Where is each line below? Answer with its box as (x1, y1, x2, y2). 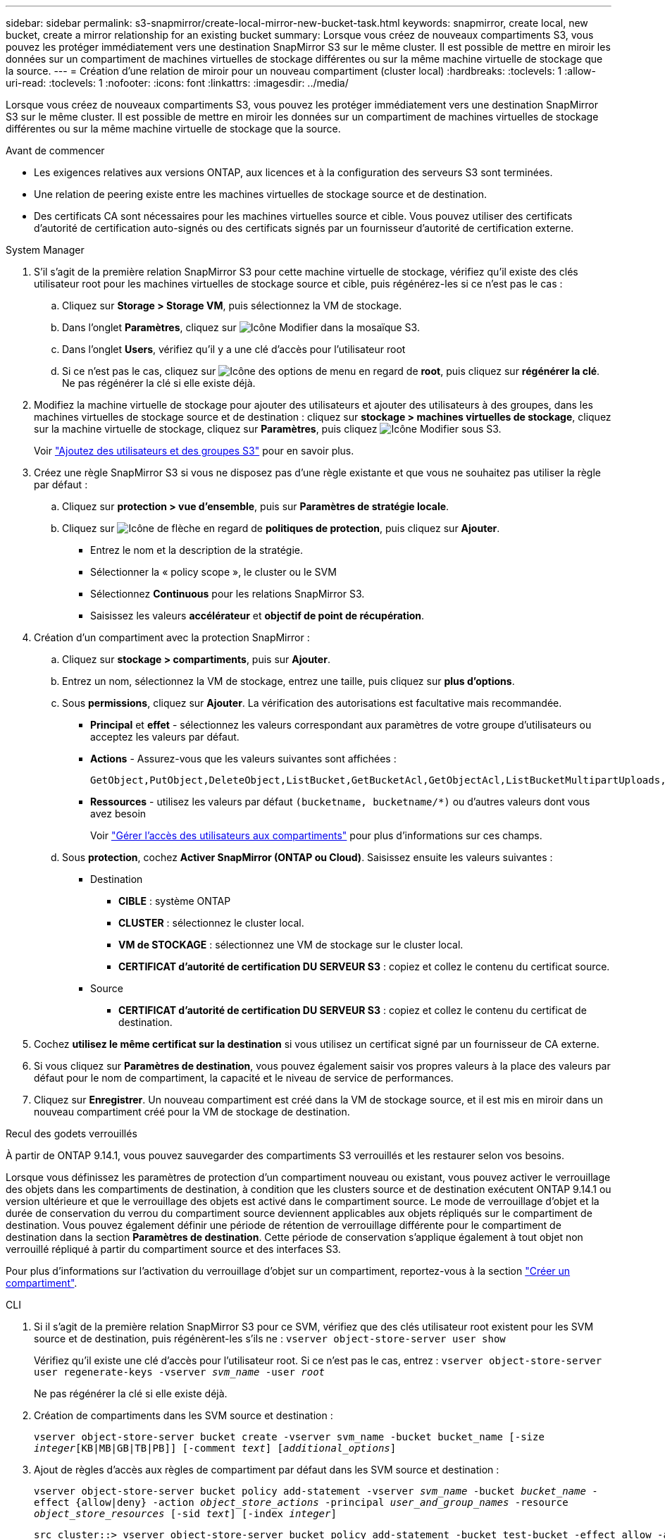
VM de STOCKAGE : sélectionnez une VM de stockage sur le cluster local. (118, 939, 464, 951)
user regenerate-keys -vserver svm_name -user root (34, 1366, 325, 1378)
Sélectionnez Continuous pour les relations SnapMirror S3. (90, 588, 365, 600)
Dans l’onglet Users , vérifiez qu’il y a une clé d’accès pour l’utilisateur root (62, 343, 406, 355)
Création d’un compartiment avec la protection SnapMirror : (34, 631, 310, 643)
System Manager (6, 244, 85, 256)
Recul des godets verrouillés (6, 1127, 137, 1139)
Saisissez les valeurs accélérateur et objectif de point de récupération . (90, 610, 425, 622)
